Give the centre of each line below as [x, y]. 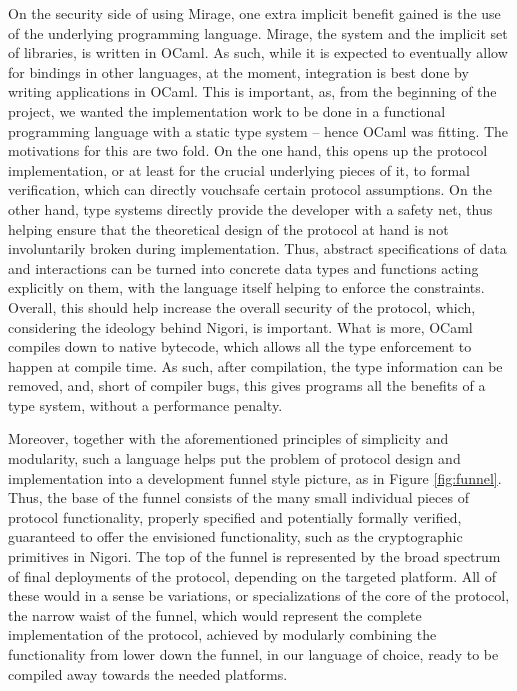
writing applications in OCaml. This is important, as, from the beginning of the [252, 91]
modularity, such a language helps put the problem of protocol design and [234, 458]
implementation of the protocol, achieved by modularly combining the [222, 634]
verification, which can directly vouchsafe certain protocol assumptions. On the [250, 189]
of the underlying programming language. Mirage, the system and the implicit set [258, 32]
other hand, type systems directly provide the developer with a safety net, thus [250, 208]
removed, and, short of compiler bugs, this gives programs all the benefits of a [247, 385]
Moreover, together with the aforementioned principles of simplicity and [228, 438]
